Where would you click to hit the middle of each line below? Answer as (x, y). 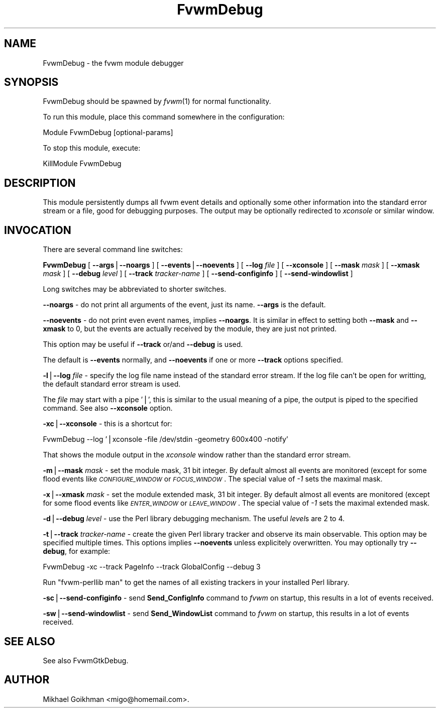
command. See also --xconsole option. (108, 408)
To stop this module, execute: (92, 148)
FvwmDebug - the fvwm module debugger (113, 63)
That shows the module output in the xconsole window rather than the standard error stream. (197, 455)
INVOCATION (38, 230)
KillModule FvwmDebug (82, 164)
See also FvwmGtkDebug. (86, 660)
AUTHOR (27, 680)
